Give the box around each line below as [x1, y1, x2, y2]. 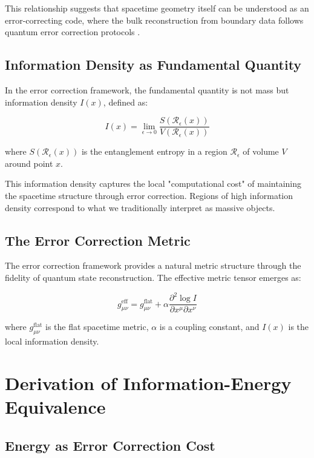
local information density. [5, 334, 99, 347]
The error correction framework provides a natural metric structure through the [5, 259, 301, 272]
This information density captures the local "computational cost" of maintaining [5, 177, 301, 190]
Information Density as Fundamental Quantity [5, 55, 302, 74]
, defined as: [103, 95, 148, 108]
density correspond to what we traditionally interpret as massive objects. [5, 201, 275, 214]
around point [5, 157, 53, 169]
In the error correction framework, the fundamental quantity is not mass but [5, 83, 289, 96]
